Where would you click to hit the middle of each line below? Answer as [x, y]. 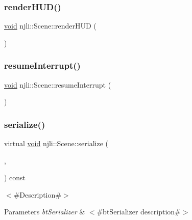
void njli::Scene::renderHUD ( [50, 26]
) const [15, 177]
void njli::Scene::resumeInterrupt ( [58, 84]
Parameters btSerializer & [45, 212]
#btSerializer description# [139, 212]
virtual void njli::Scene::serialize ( [56, 143]
